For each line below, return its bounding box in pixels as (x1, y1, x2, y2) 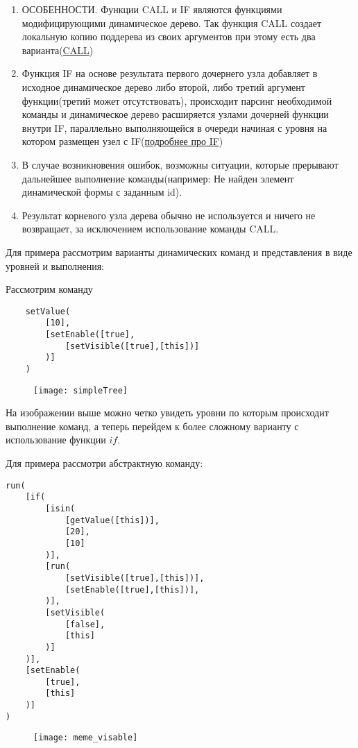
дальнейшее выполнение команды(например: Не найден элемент (22, 171, 294, 185)
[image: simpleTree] (33, 385, 128, 396)
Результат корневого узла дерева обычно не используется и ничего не (22, 207, 316, 222)
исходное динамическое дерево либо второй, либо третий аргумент (22, 79, 305, 94)
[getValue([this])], (65, 515, 160, 525)
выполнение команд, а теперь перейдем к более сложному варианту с (6, 418, 299, 433)
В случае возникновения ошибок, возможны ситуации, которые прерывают (22, 157, 339, 171)
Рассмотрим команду (6, 282, 93, 296)
